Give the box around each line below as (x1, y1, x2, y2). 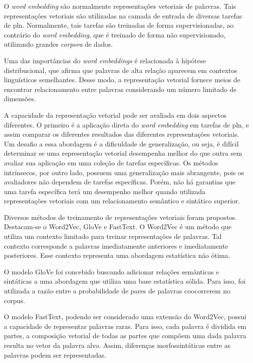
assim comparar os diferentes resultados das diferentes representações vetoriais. (4, 129, 239, 139)
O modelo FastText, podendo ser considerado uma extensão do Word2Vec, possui (4, 311, 247, 322)
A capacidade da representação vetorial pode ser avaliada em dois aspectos (4, 109, 227, 120)
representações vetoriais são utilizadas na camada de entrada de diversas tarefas (4, 10, 242, 20)
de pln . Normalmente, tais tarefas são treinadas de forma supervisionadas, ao (4, 20, 234, 30)
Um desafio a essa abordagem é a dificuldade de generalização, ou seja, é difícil (4, 138, 239, 148)
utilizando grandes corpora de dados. (4, 39, 113, 49)
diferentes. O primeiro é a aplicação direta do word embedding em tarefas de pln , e (4, 119, 249, 129)
